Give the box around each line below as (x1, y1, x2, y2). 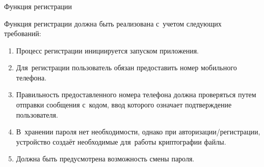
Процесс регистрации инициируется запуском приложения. (16, 45, 199, 55)
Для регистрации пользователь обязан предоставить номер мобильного (16, 62, 237, 73)
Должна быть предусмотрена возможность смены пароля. (16, 153, 195, 164)
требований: (4, 28, 41, 39)
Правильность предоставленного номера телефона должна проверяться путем (16, 89, 256, 100)
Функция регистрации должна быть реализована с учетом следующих (4, 18, 222, 29)
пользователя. (16, 109, 58, 120)
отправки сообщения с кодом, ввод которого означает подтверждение (16, 99, 232, 110)
